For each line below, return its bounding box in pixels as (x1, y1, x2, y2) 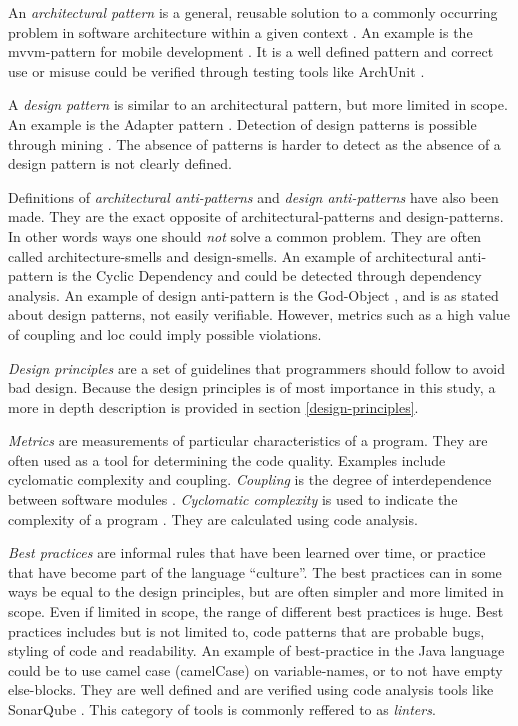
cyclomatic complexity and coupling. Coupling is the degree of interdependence (8, 469, 492, 490)
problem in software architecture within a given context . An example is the (8, 21, 473, 42)
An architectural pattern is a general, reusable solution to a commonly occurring (8, 2, 498, 22)
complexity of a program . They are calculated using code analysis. (8, 508, 418, 529)
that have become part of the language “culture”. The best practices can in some (8, 561, 502, 582)
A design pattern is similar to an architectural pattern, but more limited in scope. (8, 94, 508, 115)
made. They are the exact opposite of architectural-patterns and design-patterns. (8, 206, 504, 227)
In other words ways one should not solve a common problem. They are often (8, 225, 482, 246)
